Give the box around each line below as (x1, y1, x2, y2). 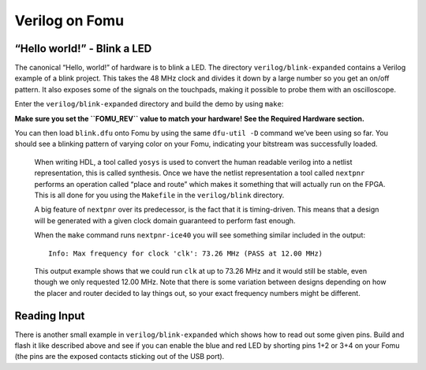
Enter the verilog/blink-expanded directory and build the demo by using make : (14, 99, 284, 109)
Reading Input (14, 308, 85, 323)
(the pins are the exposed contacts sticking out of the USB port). (14, 352, 225, 361)
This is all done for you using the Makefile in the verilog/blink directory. (34, 190, 285, 200)
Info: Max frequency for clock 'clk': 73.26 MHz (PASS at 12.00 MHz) (48, 249, 323, 258)
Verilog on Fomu (14, 12, 125, 29)
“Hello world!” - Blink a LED (14, 42, 152, 55)
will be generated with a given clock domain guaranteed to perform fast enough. (34, 215, 296, 225)
